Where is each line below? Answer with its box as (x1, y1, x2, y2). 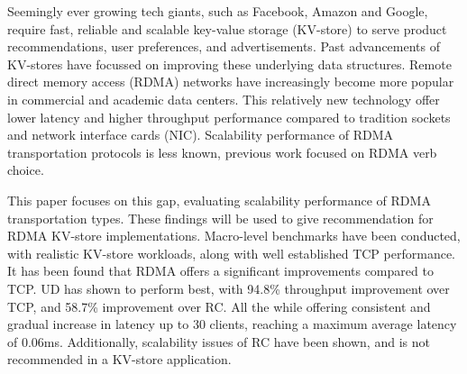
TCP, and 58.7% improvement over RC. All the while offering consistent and (7, 296, 431, 315)
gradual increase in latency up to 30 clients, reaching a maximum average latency (7, 315, 457, 333)
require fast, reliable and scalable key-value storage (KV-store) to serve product (7, 19, 447, 38)
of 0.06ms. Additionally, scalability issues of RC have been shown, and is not (7, 332, 430, 351)
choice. (7, 160, 44, 179)
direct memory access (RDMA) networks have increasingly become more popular (7, 72, 454, 91)
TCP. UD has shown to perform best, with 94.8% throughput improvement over (7, 278, 450, 297)
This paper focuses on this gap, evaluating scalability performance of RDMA (7, 190, 431, 209)
